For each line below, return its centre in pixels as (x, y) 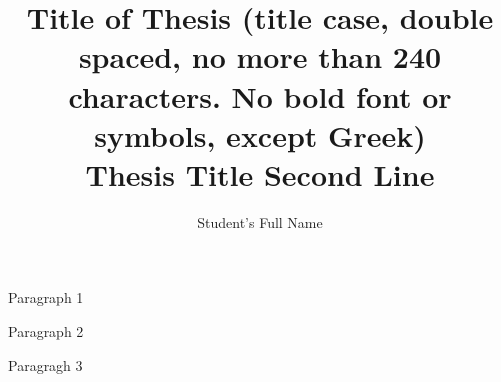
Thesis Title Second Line (260, 173)
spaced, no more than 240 (260, 56)
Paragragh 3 (45, 364)
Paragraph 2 (46, 331)
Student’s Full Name (260, 221)
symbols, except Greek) (260, 134)
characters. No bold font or (260, 95)
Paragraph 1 (46, 297)
